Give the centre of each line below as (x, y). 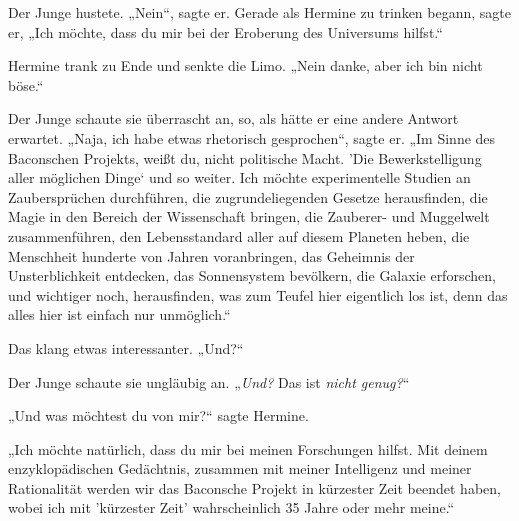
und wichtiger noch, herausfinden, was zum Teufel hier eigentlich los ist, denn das (258, 294)
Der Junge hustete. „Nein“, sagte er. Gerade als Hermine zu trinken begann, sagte (260, 12)
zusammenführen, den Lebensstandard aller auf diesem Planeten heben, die (239, 235)
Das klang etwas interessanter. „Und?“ (126, 347)
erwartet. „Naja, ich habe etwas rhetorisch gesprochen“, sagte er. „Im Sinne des (252, 137)
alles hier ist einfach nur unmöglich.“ (119, 314)
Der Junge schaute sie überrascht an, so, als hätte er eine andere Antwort (233, 118)
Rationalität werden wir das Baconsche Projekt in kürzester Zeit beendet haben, (254, 487)
